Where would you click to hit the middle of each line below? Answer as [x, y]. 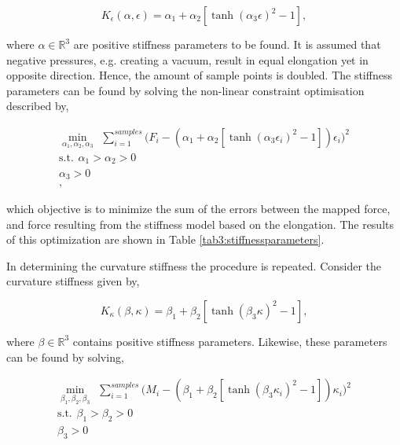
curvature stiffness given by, [73, 281]
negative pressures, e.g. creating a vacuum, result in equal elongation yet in [187, 59]
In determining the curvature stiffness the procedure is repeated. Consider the [194, 265]
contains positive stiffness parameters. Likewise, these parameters [230, 341]
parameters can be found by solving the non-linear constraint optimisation [185, 90]
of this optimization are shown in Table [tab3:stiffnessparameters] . [165, 239]
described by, [38, 106]
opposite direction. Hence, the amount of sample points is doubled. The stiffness [199, 75]
